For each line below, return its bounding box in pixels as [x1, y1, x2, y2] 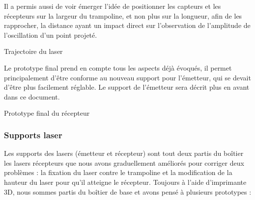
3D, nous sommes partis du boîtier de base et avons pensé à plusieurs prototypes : [4, 186, 252, 197]
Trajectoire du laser [4, 46, 63, 56]
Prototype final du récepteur [4, 108, 90, 118]
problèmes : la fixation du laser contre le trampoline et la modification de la [4, 167, 232, 177]
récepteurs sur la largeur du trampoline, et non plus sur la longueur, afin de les [4, 10, 242, 21]
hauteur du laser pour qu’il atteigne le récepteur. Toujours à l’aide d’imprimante [4, 176, 247, 187]
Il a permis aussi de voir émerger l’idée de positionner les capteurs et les [4, 1, 221, 11]
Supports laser [4, 128, 62, 141]
